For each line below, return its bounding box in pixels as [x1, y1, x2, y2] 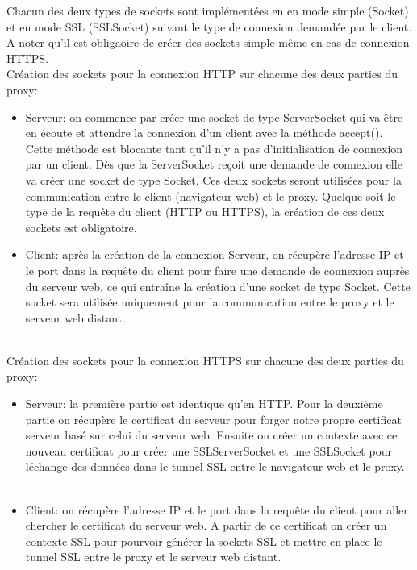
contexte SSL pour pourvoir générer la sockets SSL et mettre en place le [25, 532, 382, 549]
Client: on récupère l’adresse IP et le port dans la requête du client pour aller [25, 501, 408, 518]
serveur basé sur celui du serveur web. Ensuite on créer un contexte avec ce [25, 426, 398, 443]
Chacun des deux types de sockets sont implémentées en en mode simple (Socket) [6, 2, 409, 19]
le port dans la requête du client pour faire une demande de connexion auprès [25, 261, 410, 278]
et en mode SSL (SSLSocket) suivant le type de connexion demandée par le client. [6, 18, 412, 35]
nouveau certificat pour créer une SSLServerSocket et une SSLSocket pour [25, 442, 392, 459]
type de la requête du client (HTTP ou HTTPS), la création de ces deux [25, 203, 385, 220]
